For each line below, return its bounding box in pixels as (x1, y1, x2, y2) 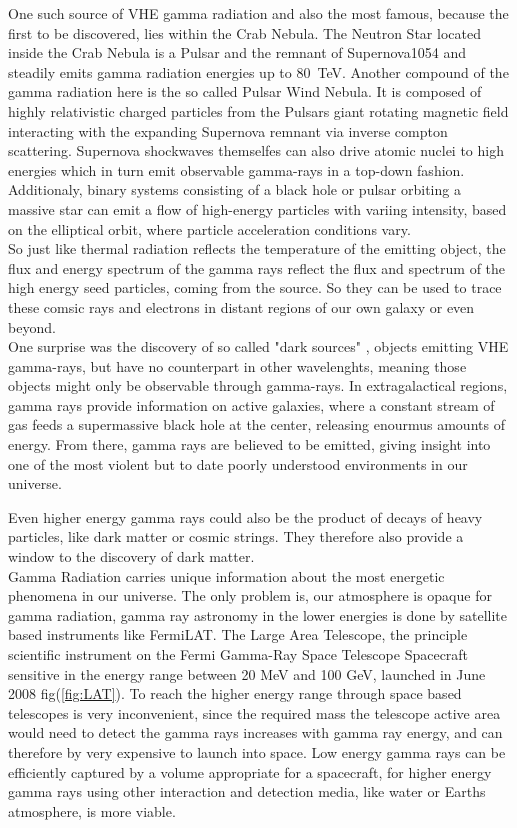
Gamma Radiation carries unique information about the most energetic (8, 565, 445, 586)
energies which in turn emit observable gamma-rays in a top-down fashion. (8, 159, 465, 180)
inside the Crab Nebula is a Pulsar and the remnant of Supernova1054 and (8, 42, 466, 63)
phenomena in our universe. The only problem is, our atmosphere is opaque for (8, 585, 492, 606)
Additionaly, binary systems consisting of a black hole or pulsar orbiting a (8, 179, 461, 200)
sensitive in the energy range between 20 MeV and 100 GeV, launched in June (8, 663, 486, 684)
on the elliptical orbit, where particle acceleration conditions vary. (8, 218, 411, 239)
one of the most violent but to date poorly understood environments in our (8, 453, 468, 474)
